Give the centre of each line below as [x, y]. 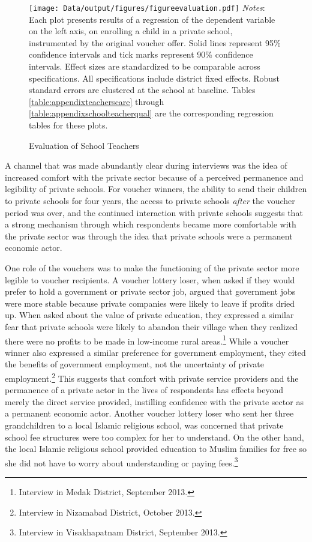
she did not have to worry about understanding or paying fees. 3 [121, 462]
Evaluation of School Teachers [84, 145]
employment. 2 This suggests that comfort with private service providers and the [152, 377]
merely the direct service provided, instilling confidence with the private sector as [154, 401]
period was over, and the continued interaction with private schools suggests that [154, 212]
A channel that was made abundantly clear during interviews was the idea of [146, 165]
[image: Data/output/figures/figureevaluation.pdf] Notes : [147, 7]
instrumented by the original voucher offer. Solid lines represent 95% [155, 42]
